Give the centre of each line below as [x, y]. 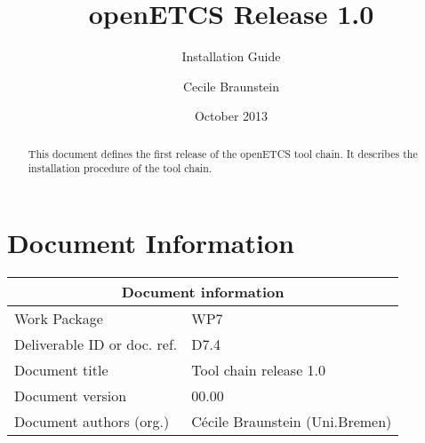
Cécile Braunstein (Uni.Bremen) [292, 421]
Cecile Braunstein [231, 86]
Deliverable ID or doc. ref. [96, 344]
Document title [61, 369]
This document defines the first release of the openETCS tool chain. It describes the [223, 153]
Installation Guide [231, 56]
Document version [71, 395]
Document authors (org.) [92, 421]
